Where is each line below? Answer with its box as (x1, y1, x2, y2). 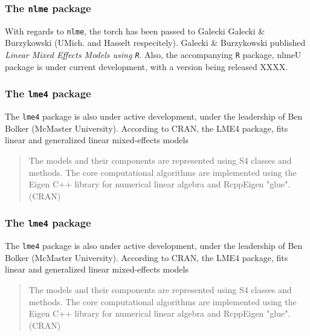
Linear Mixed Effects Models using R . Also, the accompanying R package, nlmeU (5, 48, 302, 61)
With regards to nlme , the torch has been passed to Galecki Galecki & (5, 24, 265, 37)
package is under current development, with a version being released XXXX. (5, 60, 288, 73)
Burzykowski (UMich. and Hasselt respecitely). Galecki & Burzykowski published (5, 36, 306, 49)
